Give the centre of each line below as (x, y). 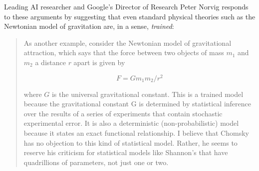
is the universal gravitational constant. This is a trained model (147, 94)
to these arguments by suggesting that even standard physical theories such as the (130, 16)
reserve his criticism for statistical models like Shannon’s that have (126, 152)
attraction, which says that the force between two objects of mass (124, 52)
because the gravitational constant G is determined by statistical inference (137, 104)
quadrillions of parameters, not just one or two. (96, 162)
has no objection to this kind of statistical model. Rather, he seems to (130, 142)
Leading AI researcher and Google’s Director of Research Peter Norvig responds (126, 6)
